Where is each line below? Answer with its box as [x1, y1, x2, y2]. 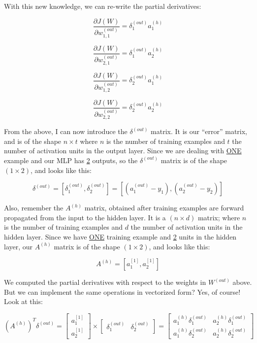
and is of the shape [4, 136, 62, 146]
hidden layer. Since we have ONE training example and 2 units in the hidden [4, 231, 237, 241]
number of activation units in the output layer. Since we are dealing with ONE [4, 145, 242, 156]
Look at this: [4, 296, 43, 307]
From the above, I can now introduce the [4, 126, 128, 137]
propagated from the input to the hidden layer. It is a [4, 212, 166, 222]
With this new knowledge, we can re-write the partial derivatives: [4, 1, 201, 11]
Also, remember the [4, 203, 64, 213]
